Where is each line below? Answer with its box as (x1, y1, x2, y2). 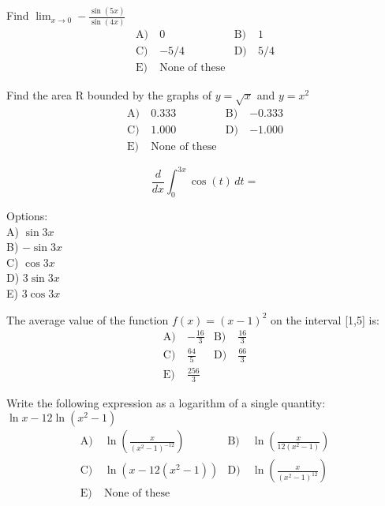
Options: (6, 207, 48, 223)
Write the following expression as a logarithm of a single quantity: (6, 394, 326, 410)
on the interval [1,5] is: (271, 311, 379, 328)
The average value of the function (6, 311, 169, 328)
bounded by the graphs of (87, 86, 211, 103)
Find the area (6, 86, 73, 103)
